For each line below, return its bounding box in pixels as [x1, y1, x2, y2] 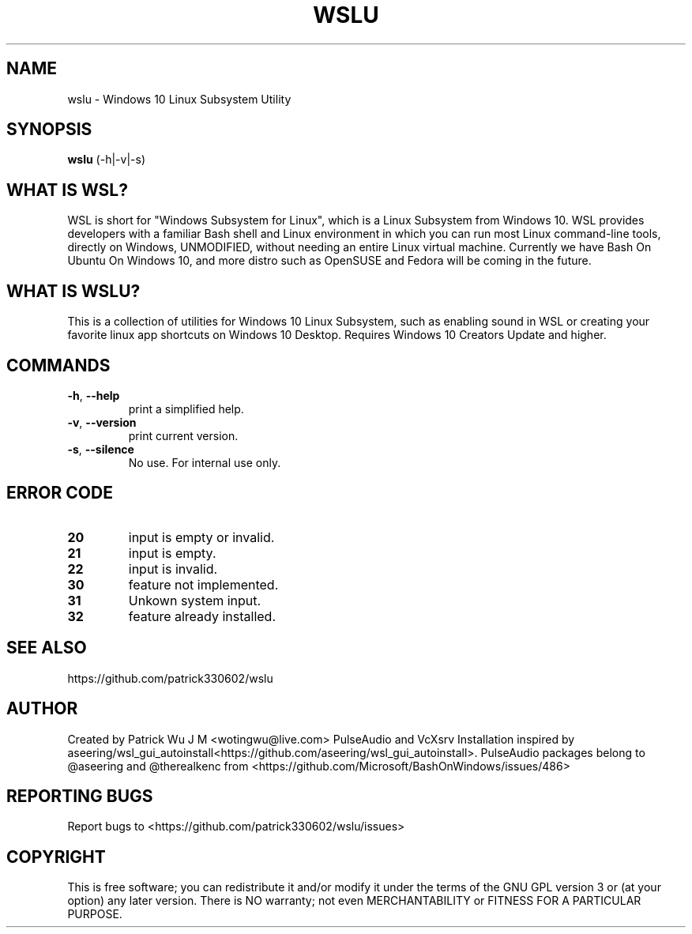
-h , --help [67, 388, 120, 402]
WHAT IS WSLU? [6, 281, 141, 301]
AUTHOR [6, 699, 78, 719]
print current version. [128, 428, 239, 443]
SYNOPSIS [6, 119, 92, 140]
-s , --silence [67, 442, 134, 456]
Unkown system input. [128, 592, 261, 608]
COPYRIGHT [6, 846, 106, 867]
